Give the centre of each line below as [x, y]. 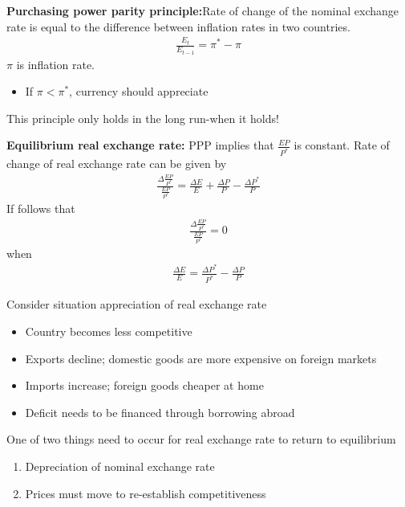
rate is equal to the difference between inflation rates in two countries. [178, 26]
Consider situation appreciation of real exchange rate [137, 304]
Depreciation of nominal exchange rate [120, 466]
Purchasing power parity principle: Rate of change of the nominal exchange [203, 10]
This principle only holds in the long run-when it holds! [143, 118]
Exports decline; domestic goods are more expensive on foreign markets [201, 358]
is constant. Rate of [342, 145]
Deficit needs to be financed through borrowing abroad [160, 412]
